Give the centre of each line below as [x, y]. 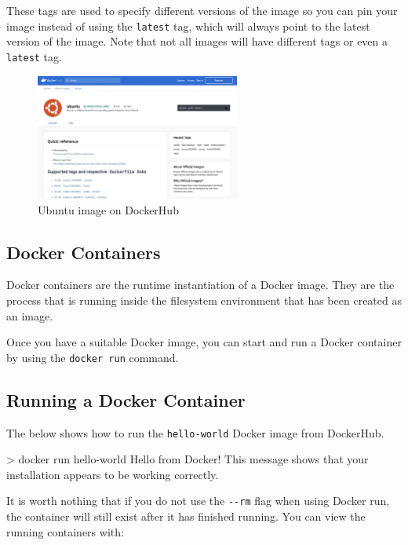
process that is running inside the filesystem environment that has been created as [204, 300]
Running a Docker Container [126, 399]
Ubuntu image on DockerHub [108, 209]
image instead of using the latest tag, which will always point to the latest [188, 26]
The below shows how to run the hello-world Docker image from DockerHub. [195, 432]
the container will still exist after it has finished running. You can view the [186, 516]
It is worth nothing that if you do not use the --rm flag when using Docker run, [198, 501]
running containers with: [65, 531]
